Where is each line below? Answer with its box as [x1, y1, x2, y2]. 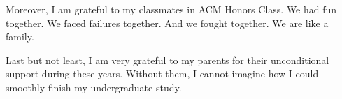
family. [6, 29, 34, 44]
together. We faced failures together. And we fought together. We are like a [6, 15, 329, 30]
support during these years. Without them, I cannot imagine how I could [6, 66, 319, 81]
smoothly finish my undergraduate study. [6, 79, 182, 94]
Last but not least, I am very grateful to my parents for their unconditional [6, 52, 329, 67]
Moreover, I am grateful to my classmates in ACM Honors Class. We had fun [6, 2, 337, 16]
